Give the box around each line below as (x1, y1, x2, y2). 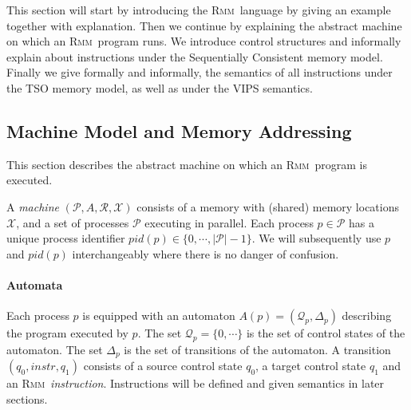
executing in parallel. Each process (144, 214, 314, 231)
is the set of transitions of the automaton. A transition (124, 341, 391, 357)
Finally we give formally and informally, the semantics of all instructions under (6, 64, 393, 81)
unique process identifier (6, 230, 125, 246)
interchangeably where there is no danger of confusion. (72, 245, 339, 262)
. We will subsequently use (251, 230, 381, 246)
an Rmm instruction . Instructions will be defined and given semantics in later (6, 375, 385, 392)
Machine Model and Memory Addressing (6, 118, 352, 143)
